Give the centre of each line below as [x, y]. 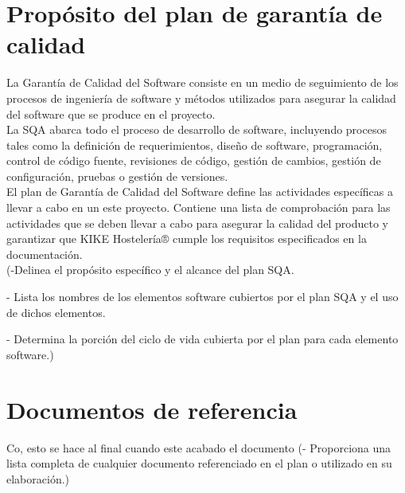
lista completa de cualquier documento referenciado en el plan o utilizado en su [199, 463]
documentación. [45, 254]
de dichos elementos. [56, 312]
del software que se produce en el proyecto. [111, 113]
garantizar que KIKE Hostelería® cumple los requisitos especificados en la [187, 239]
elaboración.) [38, 478]
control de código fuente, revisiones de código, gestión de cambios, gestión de [194, 160]
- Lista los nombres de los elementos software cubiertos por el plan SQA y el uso [202, 297]
